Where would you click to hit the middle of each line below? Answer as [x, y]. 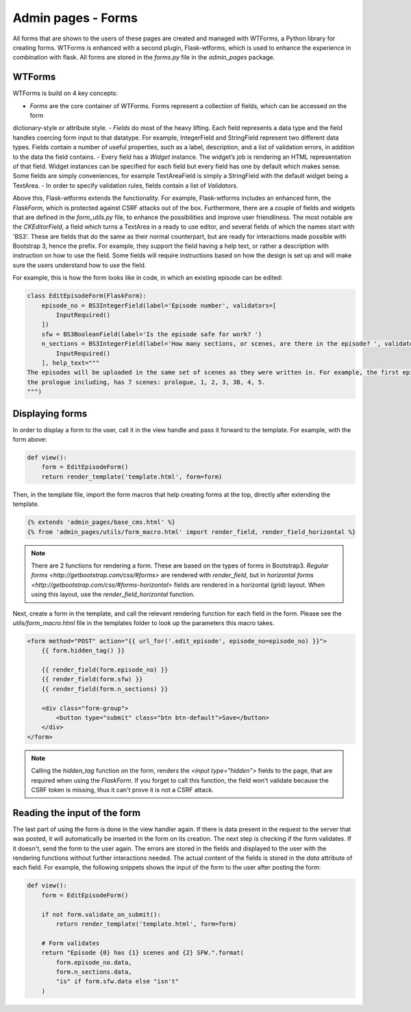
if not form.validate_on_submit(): [101, 914]
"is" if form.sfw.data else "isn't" [117, 982]
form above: [30, 440]
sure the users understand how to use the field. [79, 265]
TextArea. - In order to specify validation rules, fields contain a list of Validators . [125, 186]
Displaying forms [50, 413]
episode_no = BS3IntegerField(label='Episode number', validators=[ [159, 305]
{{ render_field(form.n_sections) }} [105, 689]
